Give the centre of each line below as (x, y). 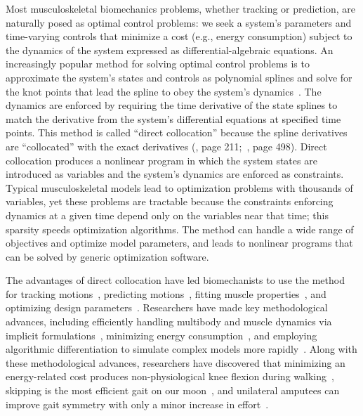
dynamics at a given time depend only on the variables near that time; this (167, 215)
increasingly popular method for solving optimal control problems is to (158, 64)
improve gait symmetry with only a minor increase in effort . (137, 404)
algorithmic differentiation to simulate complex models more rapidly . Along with (181, 349)
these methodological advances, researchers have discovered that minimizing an (176, 362)
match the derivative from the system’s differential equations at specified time (173, 118)
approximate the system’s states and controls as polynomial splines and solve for (179, 77)
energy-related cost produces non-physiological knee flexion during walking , (170, 376)
